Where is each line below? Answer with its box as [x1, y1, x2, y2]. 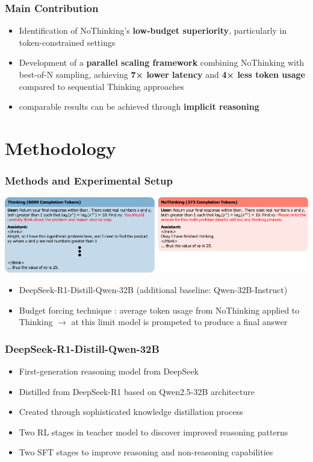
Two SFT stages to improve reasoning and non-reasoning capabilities [19, 446, 273, 458]
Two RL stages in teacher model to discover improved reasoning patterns [19, 425, 288, 438]
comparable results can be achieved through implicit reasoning [19, 100, 259, 113]
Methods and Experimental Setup [5, 173, 173, 188]
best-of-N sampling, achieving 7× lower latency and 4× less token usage [19, 68, 305, 80]
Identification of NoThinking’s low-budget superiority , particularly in [19, 24, 287, 37]
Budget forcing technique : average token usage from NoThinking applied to [19, 303, 300, 316]
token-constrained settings [19, 36, 116, 48]
